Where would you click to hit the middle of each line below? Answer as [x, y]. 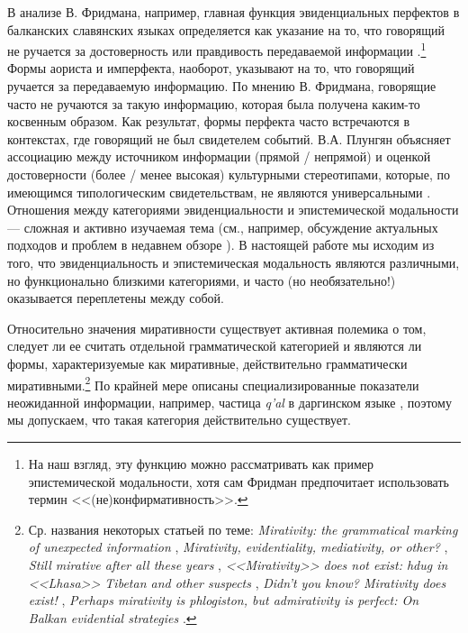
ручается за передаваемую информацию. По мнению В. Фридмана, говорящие [222, 86]
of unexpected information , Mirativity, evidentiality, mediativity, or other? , [238, 547]
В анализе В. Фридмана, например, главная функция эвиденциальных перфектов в [234, 12]
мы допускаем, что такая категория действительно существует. [179, 420]
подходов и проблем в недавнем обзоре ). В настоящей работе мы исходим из [221, 245]
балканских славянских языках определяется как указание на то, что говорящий [226, 29]
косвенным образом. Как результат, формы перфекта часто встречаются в [208, 121]
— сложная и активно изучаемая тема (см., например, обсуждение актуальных [223, 227]
